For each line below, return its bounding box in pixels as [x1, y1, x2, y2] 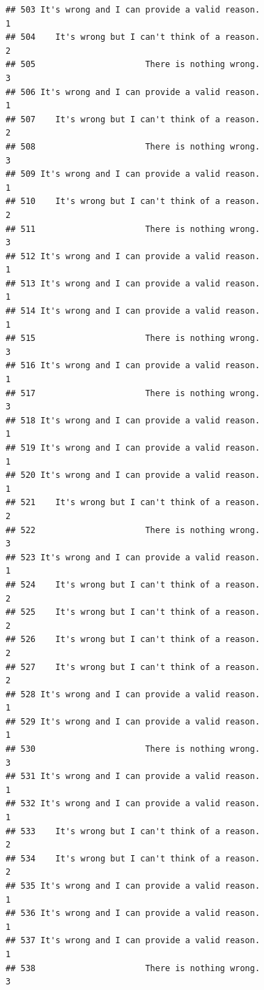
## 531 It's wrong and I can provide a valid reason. [6, 771, 261, 782]
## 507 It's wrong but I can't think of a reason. [6, 114, 261, 124]
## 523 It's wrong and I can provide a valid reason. [6, 552, 261, 562]
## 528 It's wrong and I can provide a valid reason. [6, 689, 261, 699]
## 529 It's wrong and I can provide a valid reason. [6, 716, 261, 727]
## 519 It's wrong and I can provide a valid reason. [6, 443, 261, 453]
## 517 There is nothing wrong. [6, 388, 261, 398]
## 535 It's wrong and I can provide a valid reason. [6, 881, 261, 891]
